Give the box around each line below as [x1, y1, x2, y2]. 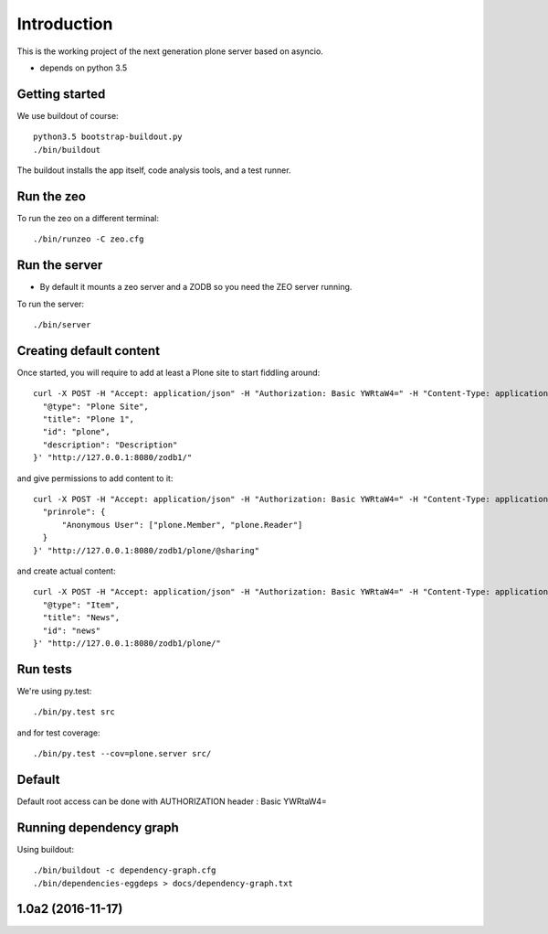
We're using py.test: [16, 685, 92, 696]
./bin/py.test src [33, 707, 116, 717]
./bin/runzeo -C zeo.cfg [33, 234, 144, 244]
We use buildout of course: [16, 110, 119, 121]
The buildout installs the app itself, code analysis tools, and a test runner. [16, 165, 291, 176]
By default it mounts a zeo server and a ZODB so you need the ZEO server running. [39, 282, 353, 293]
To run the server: [16, 298, 85, 309]
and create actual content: [16, 565, 116, 576]
